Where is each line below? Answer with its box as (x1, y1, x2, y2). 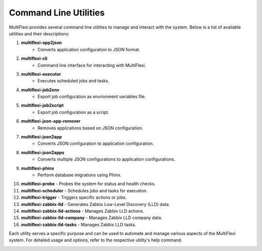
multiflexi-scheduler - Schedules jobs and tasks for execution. (21, 188, 148, 193)
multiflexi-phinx (21, 165, 54, 171)
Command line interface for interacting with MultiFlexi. (37, 62, 146, 68)
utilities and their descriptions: (9, 31, 70, 36)
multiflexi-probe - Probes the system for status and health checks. (21, 181, 156, 187)
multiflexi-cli (21, 56, 48, 62)
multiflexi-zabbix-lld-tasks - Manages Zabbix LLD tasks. (21, 221, 137, 227)
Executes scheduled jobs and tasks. (37, 78, 110, 84)
